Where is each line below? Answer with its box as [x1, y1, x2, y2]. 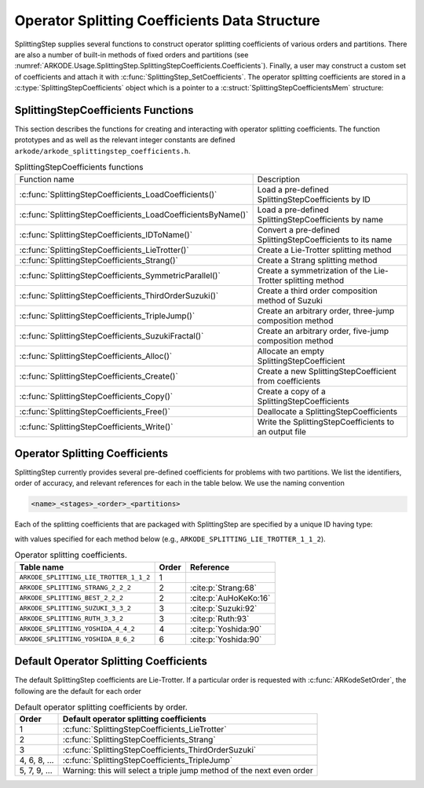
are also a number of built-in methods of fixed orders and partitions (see [14, 49, 249, 59]
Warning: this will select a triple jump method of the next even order [63, 765, 313, 776]
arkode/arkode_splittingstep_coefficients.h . [14, 146, 192, 156]
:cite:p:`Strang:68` [189, 582, 257, 593]
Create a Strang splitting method [257, 255, 378, 266]
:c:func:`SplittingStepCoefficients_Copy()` [19, 390, 174, 401]
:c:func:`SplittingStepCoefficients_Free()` [19, 405, 170, 416]
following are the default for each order [14, 686, 141, 695]
